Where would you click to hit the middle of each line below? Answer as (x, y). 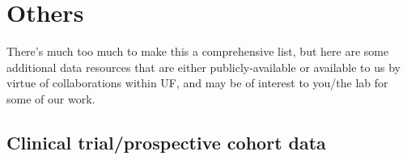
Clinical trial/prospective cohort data (166, 142)
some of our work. (51, 98)
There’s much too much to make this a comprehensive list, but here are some (198, 51)
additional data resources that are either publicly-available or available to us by (203, 67)
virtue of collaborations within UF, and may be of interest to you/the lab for (197, 83)
